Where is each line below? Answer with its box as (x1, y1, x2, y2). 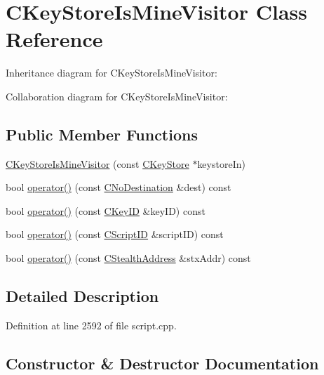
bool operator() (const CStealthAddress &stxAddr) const (6, 251, 251, 265)
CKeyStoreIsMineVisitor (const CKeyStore (6, 156, 189, 171)
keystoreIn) (197, 156, 245, 171)
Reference (6, 25, 103, 53)
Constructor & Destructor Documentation (6, 352, 319, 374)
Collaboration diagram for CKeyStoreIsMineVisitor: (6, 88, 228, 103)
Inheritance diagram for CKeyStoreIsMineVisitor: (6, 65, 217, 80)
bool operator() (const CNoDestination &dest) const (6, 180, 231, 195)
